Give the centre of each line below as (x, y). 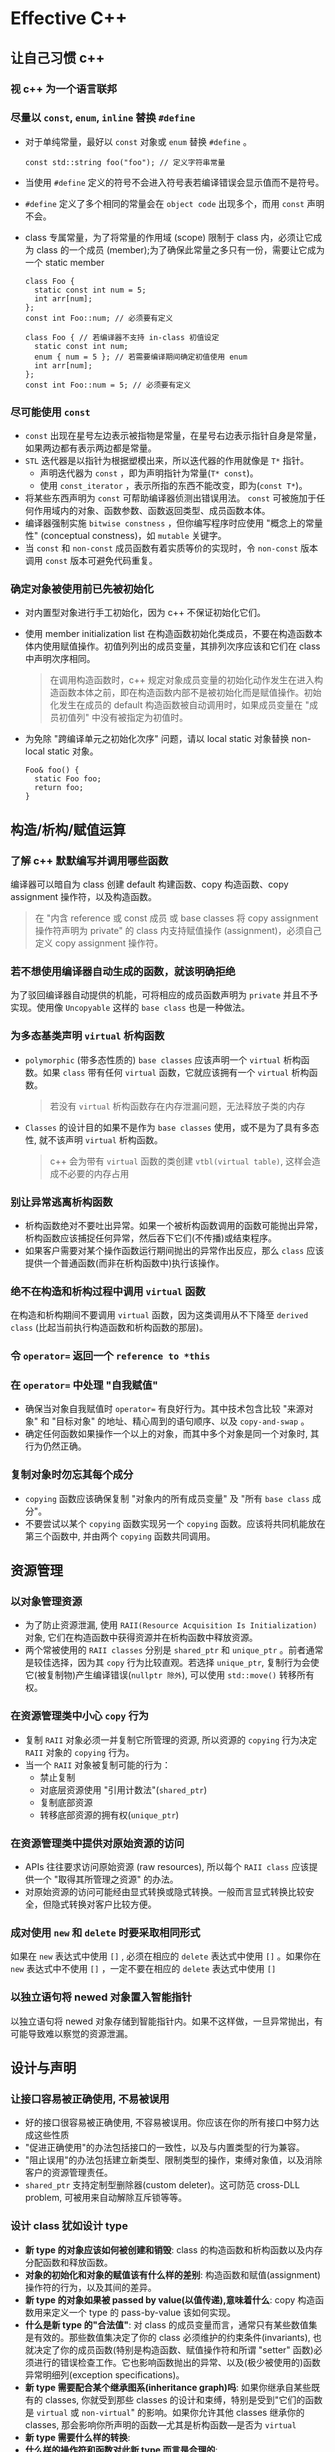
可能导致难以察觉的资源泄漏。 (71, 2033)
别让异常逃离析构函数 (61, 1202)
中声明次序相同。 (60, 659)
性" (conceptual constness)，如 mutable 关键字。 (125, 536)
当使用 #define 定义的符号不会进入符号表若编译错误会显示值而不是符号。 (174, 182)
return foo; (59, 788)
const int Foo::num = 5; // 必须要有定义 (108, 385)
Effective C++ (69, 18)
